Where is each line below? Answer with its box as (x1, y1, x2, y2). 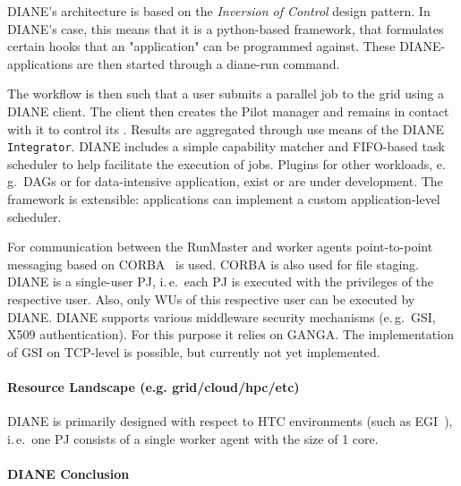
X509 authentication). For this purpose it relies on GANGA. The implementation (7, 325, 454, 344)
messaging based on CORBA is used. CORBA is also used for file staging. (7, 254, 419, 273)
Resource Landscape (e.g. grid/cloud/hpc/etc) (7, 377, 300, 396)
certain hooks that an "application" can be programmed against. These (7, 37, 396, 55)
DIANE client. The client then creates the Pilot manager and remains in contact (7, 101, 449, 120)
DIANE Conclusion (7, 464, 130, 482)
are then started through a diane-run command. (76, 54, 340, 72)
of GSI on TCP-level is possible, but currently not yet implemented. (7, 342, 380, 361)
